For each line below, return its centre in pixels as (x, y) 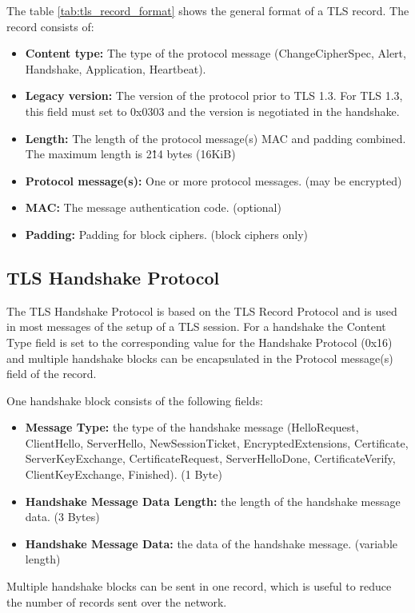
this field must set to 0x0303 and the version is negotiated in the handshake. (212, 111)
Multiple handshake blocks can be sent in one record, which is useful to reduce (199, 586)
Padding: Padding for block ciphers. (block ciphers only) (167, 234)
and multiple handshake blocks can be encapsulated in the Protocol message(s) (200, 358)
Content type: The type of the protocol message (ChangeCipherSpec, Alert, (215, 53)
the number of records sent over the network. (117, 601)
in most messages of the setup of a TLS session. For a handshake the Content (196, 326)
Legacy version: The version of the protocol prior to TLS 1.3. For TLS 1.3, (214, 96)
